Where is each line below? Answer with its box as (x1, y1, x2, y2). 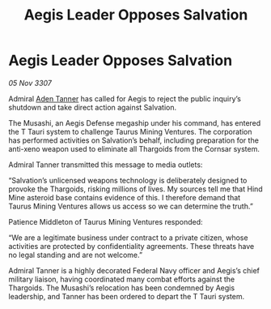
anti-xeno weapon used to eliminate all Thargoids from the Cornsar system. (8, 144, 260, 153)
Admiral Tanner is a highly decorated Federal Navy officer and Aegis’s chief (8, 265, 260, 275)
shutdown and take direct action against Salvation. (8, 102, 177, 112)
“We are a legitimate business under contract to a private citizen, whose (8, 233, 248, 242)
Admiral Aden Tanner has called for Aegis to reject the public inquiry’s (8, 93, 241, 103)
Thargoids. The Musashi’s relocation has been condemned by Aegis (8, 282, 235, 293)
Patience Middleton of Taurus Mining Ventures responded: (8, 217, 204, 226)
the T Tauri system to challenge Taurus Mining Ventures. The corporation (8, 127, 252, 136)
